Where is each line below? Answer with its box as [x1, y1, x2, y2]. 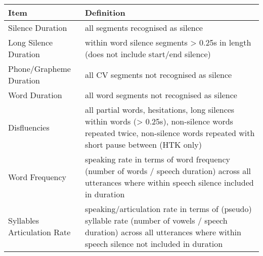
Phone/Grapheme [8, 63, 71, 74]
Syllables [8, 215, 39, 226]
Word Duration [8, 89, 62, 101]
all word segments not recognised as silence [84, 89, 237, 101]
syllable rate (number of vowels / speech [84, 215, 228, 226]
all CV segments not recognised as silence [84, 68, 232, 80]
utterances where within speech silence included [84, 177, 254, 188]
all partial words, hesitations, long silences [84, 104, 235, 115]
